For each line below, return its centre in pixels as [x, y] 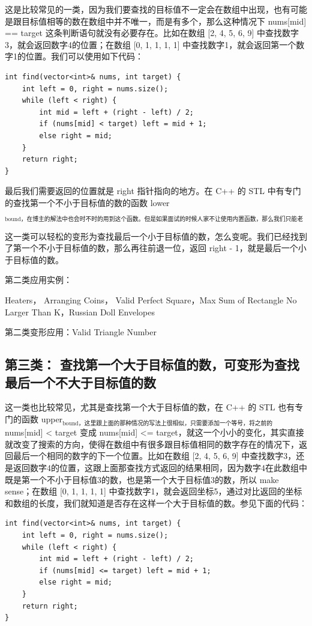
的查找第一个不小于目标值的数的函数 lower [87, 202]
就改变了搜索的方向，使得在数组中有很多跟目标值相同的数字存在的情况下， [152, 444]
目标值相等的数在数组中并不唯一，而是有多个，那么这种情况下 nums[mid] [164, 21]
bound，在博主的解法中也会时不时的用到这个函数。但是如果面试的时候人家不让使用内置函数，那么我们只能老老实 [154, 219]
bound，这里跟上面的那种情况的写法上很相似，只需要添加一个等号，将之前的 [168, 424]
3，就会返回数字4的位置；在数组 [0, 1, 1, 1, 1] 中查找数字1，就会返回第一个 [151, 44]
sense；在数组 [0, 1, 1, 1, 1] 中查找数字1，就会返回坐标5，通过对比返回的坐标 [154, 491]
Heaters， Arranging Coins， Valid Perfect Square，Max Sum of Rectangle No [151, 300]
